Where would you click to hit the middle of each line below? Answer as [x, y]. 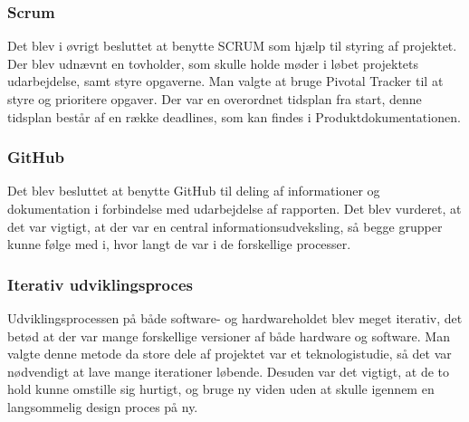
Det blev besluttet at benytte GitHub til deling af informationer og [194, 191]
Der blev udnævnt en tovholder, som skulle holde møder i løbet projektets [213, 63]
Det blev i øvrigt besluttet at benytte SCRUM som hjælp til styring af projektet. [232, 46]
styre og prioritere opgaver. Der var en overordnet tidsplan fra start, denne [215, 99]
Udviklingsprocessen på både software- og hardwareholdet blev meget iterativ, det [235, 318]
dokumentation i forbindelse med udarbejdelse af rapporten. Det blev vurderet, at [234, 208]
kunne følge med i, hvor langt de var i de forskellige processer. [179, 244]
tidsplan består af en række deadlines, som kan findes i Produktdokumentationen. [234, 116]
